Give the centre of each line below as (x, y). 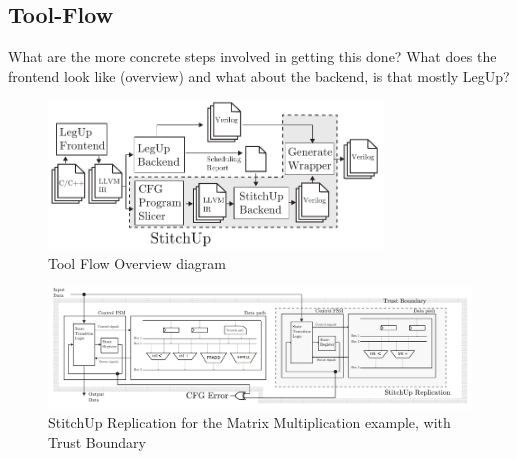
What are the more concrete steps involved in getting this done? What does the (252, 56)
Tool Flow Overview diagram (137, 262)
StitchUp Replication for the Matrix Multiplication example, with (249, 422)
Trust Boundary (97, 441)
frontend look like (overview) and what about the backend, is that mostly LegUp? (259, 75)
